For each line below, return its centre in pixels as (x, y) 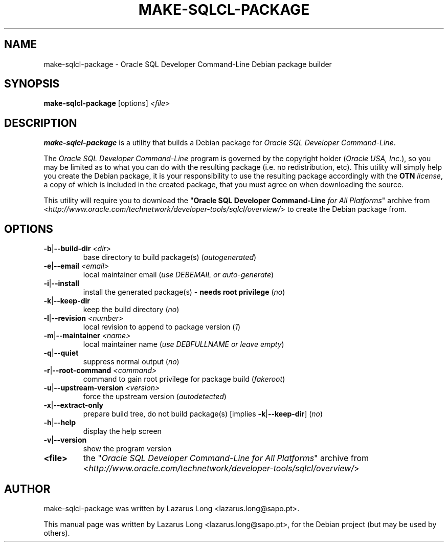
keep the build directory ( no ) (131, 310)
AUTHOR (27, 489)
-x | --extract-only (73, 405)
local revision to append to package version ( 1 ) (162, 327)
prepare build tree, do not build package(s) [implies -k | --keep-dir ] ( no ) (203, 414)
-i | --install (61, 283)
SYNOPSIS (32, 84)
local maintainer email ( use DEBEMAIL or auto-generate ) (178, 275)
